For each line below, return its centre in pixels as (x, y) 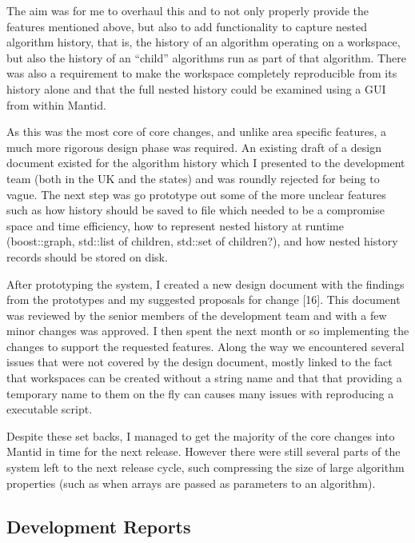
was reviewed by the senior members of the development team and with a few (197, 315)
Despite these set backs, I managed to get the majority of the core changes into (201, 435)
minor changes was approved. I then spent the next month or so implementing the (208, 331)
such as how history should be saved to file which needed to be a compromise (196, 210)
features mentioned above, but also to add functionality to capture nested (187, 26)
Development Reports (99, 526)
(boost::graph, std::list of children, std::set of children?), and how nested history (202, 241)
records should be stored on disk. (87, 256)
